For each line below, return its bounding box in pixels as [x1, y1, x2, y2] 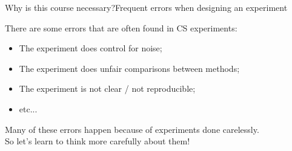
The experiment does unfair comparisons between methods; [19, 62, 240, 74]
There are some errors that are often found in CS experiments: [5, 21, 237, 34]
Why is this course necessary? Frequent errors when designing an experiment [5, 1, 288, 13]
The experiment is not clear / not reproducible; [19, 82, 196, 95]
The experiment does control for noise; [19, 42, 162, 54]
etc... [19, 102, 38, 115]
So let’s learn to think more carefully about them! [5, 135, 190, 147]
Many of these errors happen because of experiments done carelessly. [5, 123, 259, 135]
